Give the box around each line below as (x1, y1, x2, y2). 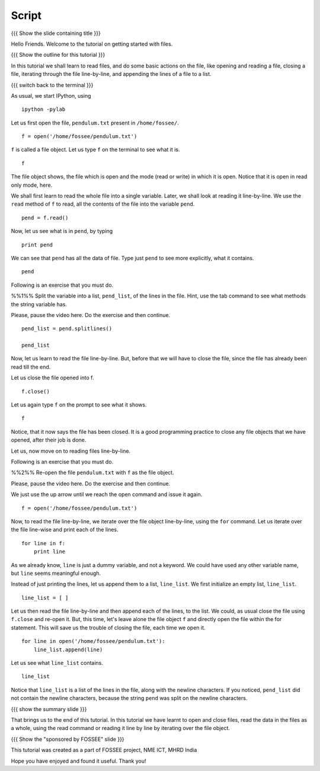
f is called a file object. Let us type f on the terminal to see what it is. (11, 146, 180, 153)
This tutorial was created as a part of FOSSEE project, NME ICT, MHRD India (11, 747, 197, 754)
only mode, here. (11, 181, 53, 188)
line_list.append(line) (33, 646, 103, 653)
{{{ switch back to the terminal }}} (11, 81, 94, 88)
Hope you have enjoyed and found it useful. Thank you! (11, 757, 146, 764)
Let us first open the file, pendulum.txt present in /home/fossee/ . (11, 119, 179, 126)
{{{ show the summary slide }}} (11, 705, 87, 712)
